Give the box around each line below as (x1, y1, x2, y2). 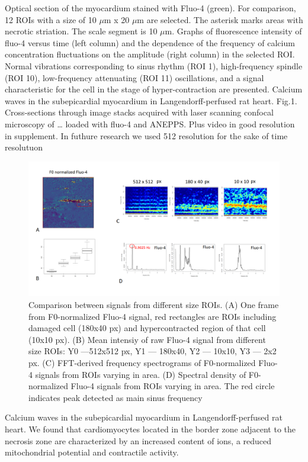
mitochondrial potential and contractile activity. (5, 446, 179, 458)
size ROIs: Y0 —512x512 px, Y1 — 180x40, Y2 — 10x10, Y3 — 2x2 (28, 345, 277, 357)
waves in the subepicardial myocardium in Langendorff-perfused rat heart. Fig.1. (5, 94, 297, 107)
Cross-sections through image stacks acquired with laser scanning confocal (5, 106, 274, 118)
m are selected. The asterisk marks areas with (137, 13, 303, 25)
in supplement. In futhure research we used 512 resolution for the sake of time (5, 129, 288, 142)
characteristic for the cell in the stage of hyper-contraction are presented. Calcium (5, 83, 303, 95)
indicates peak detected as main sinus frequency (28, 391, 203, 403)
